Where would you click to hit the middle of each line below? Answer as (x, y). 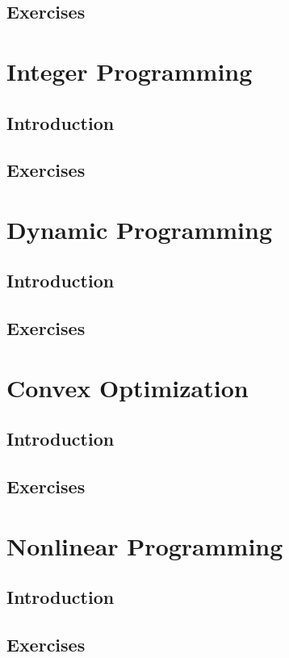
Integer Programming (130, 71)
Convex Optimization (128, 387)
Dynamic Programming (140, 229)
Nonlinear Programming (145, 545)
